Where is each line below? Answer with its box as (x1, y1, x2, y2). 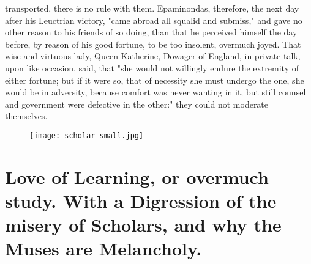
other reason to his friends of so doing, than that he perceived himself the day (5, 26, 298, 38)
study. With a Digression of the (5, 188, 277, 213)
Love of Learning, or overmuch (5, 164, 269, 189)
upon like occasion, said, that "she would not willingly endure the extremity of (5, 61, 299, 74)
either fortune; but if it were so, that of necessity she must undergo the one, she (5, 73, 304, 86)
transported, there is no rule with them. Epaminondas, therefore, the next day (5, 2, 299, 14)
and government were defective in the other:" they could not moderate (5, 97, 269, 110)
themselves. (5, 109, 48, 122)
